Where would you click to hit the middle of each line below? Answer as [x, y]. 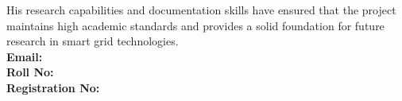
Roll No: [30, 72]
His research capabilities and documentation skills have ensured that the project [201, 10]
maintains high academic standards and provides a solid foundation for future [195, 25]
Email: [25, 56]
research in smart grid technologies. [93, 41]
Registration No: [53, 87]
